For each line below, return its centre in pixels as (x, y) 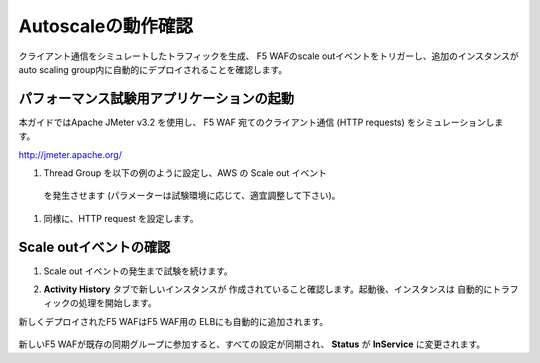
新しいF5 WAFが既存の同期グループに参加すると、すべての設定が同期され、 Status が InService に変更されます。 (252, 344)
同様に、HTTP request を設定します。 (121, 218)
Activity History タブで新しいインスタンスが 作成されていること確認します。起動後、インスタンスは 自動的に (268, 289)
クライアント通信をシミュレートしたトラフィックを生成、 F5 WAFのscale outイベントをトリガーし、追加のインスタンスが (268, 56)
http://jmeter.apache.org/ (70, 154)
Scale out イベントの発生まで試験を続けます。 (138, 271)
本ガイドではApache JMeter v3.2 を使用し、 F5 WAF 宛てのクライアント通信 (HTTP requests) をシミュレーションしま (261, 122)
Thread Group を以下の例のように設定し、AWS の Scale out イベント (185, 173)
